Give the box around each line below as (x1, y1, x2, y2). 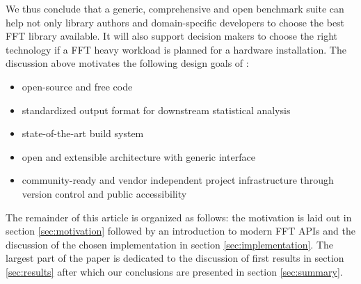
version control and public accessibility (22, 186, 187, 200)
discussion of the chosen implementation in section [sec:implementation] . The (6, 237, 334, 251)
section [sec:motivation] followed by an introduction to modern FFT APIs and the (6, 223, 355, 238)
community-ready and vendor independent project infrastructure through (22, 173, 334, 187)
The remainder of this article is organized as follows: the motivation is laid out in (6, 210, 352, 224)
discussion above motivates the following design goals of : (6, 56, 249, 70)
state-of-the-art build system (22, 126, 144, 141)
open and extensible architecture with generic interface (22, 149, 255, 164)
